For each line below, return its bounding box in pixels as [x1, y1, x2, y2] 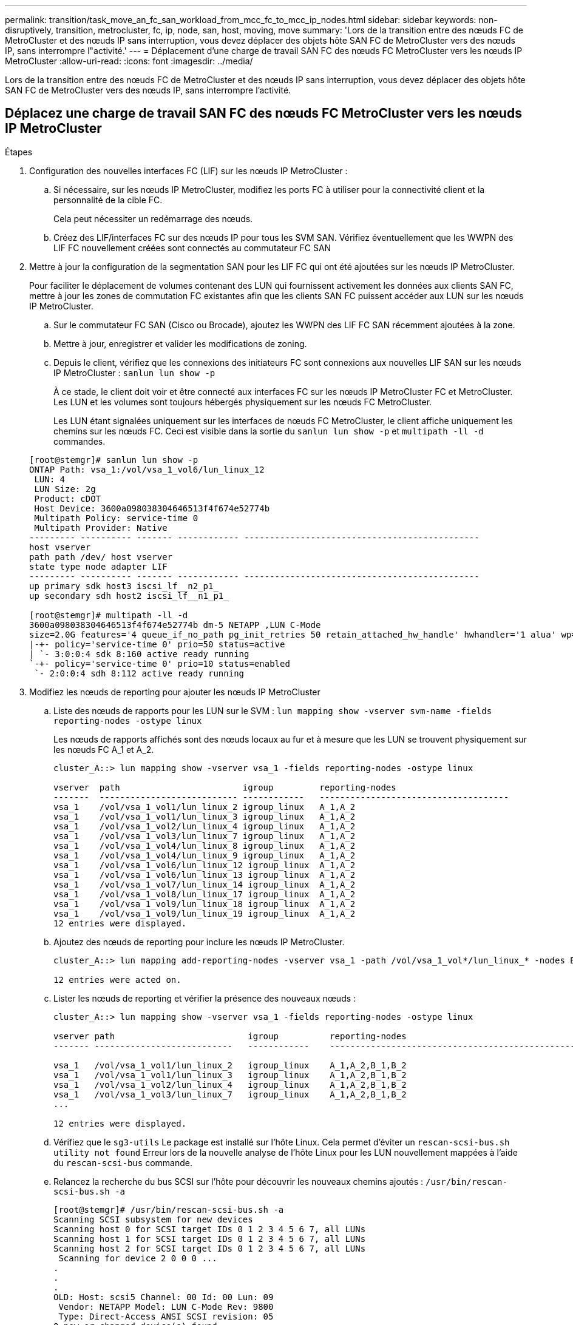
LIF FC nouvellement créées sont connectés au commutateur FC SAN [53, 242, 331, 253]
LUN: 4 [34, 474, 66, 484]
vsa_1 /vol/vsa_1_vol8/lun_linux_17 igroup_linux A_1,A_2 [53, 889, 356, 899]
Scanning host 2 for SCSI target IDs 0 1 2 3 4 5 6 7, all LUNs [53, 1243, 366, 1253]
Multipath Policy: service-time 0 [34, 513, 198, 523]
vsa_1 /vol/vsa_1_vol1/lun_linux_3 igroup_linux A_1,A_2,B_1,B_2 [53, 1070, 407, 1080]
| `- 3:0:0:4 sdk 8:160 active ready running [29, 649, 249, 659]
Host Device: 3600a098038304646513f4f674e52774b [34, 503, 270, 513]
